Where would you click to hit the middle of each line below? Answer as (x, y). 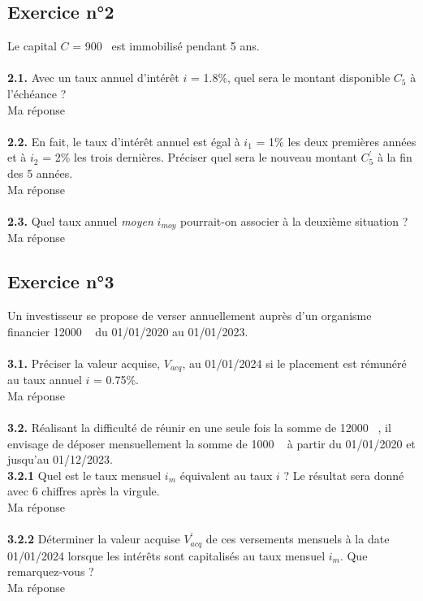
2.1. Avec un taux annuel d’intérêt (93, 78)
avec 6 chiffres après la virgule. (84, 491)
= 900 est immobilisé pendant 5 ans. (166, 46)
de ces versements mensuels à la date (298, 539)
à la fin (395, 157)
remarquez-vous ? (51, 571)
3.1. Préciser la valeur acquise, (84, 363)
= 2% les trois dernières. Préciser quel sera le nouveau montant (200, 157)
